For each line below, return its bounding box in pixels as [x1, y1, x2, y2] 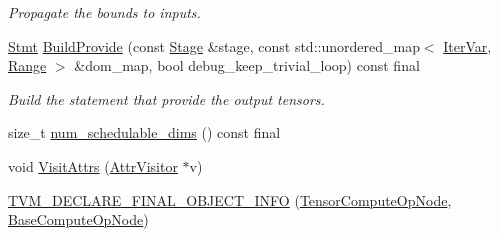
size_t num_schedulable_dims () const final [8, 122, 281, 143]
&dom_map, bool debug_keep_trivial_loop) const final [74, 55, 420, 76]
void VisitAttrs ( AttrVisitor [8, 155, 178, 176]
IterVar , [443, 35, 492, 56]
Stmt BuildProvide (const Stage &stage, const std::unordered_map [8, 35, 420, 56]
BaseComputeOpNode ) [8, 209, 149, 230]
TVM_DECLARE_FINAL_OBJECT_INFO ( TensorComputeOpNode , [8, 189, 452, 210]
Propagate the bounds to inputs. [8, 2, 201, 22]
